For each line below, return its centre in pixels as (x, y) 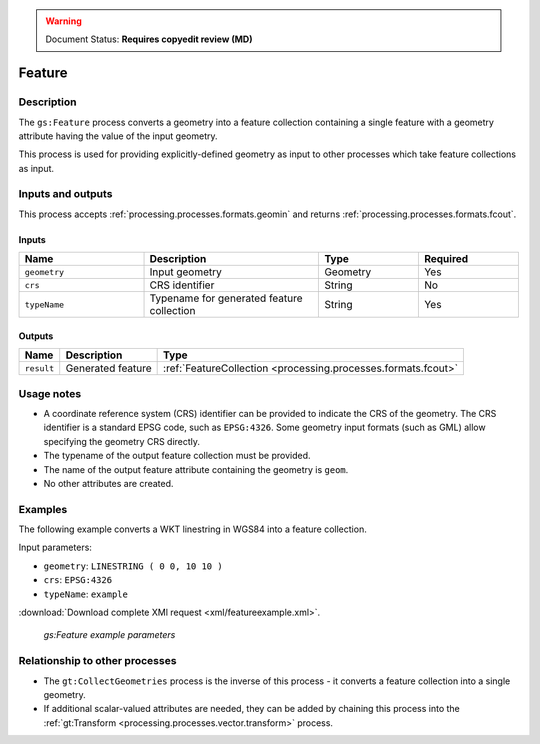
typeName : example (86, 594)
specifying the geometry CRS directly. (121, 441)
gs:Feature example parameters (109, 635)
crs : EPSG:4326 (78, 580)
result (39, 368)
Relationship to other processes (97, 661)
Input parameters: (55, 547)
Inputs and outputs (65, 194)
